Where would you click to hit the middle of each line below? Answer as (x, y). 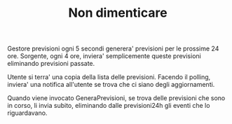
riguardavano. (27, 113)
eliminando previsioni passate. (51, 64)
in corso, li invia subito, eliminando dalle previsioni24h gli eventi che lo (109, 106)
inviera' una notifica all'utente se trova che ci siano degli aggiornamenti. (111, 85)
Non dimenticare (118, 13)
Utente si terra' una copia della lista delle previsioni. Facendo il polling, (109, 77)
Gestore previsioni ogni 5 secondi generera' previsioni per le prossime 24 (113, 49)
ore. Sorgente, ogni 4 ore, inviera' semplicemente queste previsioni (104, 56)
